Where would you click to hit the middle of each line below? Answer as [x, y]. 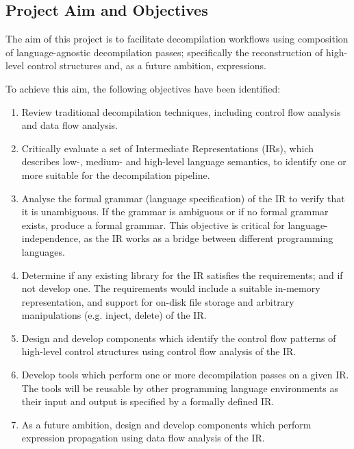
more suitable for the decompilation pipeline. [116, 174]
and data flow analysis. [69, 125]
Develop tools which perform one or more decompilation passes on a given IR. [185, 375]
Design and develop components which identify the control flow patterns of [179, 338]
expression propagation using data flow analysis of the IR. [143, 438]
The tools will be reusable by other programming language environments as [180, 388]
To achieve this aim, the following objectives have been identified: [143, 88]
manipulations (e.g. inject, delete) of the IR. [114, 315]
